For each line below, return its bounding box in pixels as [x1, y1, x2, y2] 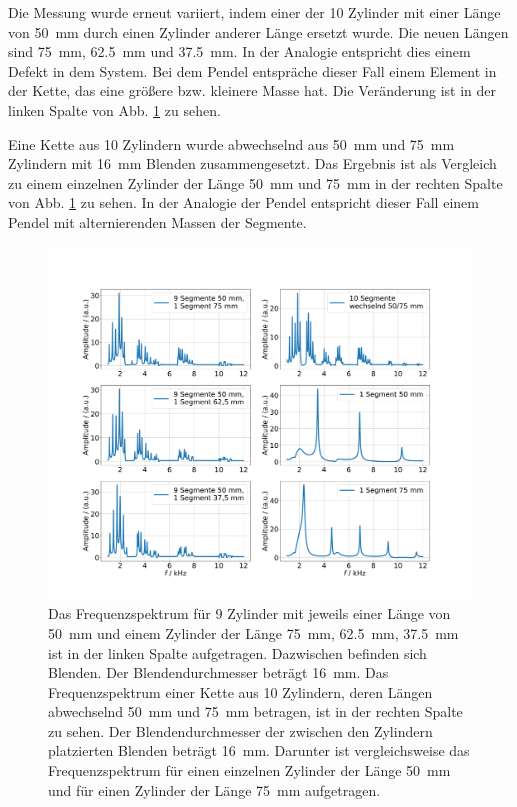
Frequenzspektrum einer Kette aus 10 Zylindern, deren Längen [48, 681, 433, 702]
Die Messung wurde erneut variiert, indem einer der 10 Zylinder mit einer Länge [8, 2, 501, 22]
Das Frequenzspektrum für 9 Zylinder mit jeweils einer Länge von [48, 603, 451, 624]
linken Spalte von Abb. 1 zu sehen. [8, 99, 221, 120]
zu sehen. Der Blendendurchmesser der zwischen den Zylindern [48, 720, 433, 741]
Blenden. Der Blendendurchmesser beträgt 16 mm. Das [48, 662, 389, 683]
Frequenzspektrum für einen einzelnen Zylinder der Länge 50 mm [48, 760, 451, 781]
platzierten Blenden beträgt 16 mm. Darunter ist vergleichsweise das [48, 740, 470, 761]
